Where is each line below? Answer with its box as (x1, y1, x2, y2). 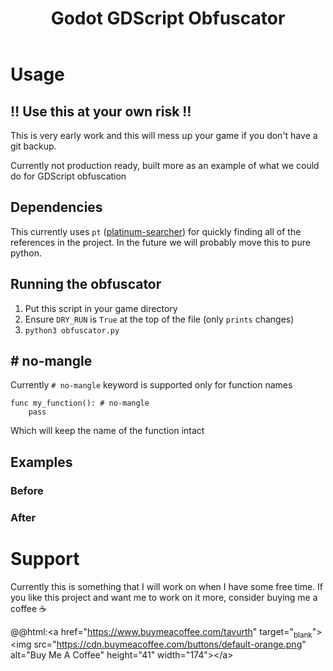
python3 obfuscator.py (24, 325, 120, 336)
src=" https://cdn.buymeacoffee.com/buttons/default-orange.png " (33, 638, 307, 651)
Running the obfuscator (10, 276, 162, 293)
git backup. (10, 140, 57, 152)
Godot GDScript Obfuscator (50, 7, 286, 30)
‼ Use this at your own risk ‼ (10, 103, 192, 120)
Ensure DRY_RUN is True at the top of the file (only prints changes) (24, 313, 295, 325)
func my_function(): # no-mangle (10, 398, 150, 409)
